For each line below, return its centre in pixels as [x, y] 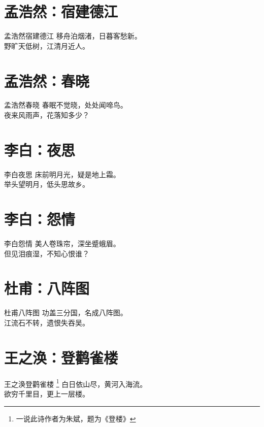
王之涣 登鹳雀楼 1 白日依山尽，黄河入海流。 [76, 383]
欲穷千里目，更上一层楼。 [47, 393]
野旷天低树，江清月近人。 [47, 45]
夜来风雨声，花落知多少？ [47, 115]
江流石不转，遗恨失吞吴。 [47, 322]
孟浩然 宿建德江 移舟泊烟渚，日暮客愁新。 [73, 36]
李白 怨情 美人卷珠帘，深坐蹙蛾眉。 [62, 243]
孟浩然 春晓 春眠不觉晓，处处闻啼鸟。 [66, 105]
